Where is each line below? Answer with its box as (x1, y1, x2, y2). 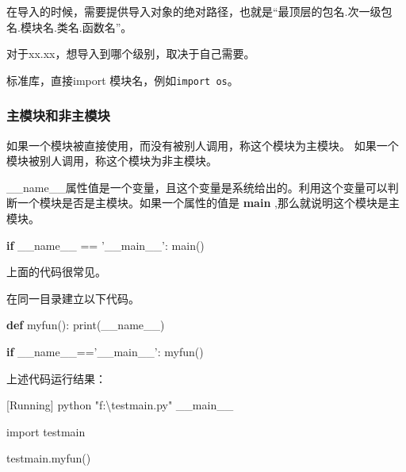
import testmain (6, 423, 86, 439)
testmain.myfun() (6, 450, 91, 466)
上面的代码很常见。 (6, 263, 106, 280)
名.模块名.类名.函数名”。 (6, 18, 132, 35)
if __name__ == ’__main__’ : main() (6, 236, 205, 253)
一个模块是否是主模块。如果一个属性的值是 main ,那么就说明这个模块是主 (17, 194, 400, 211)
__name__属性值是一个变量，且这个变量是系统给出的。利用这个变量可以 (6, 178, 388, 195)
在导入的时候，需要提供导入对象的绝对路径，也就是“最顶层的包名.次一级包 (6, 3, 393, 19)
